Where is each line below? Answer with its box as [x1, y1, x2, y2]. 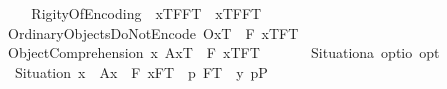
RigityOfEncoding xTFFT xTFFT [31, 3, 262, 23]
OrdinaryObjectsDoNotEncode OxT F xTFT [7, 22, 299, 43]
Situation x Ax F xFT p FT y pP [14, 61, 268, 82]
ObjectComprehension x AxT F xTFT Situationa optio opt [7, 42, 440, 63]
